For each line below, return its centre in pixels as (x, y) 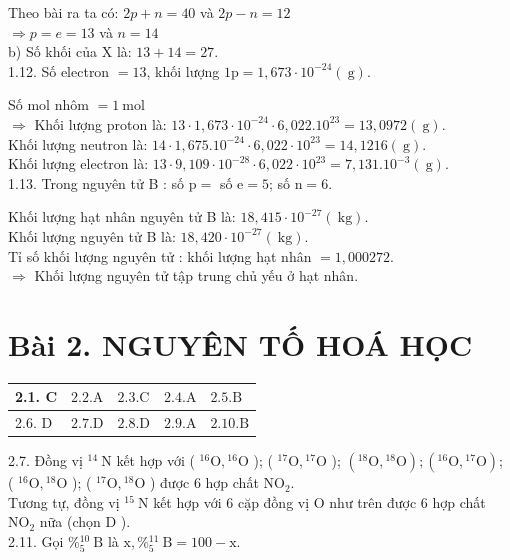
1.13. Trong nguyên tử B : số (96, 182)
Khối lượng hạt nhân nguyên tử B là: (122, 216)
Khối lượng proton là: (100, 123)
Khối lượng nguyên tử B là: (92, 235)
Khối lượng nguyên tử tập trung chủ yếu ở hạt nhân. (196, 275)
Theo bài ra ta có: (63, 12)
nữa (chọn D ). (85, 521)
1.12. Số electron (59, 70)
